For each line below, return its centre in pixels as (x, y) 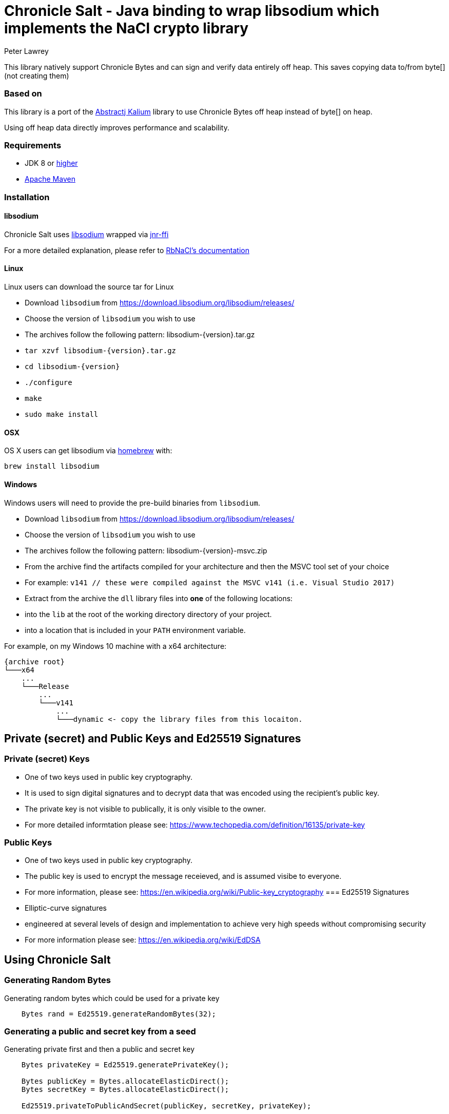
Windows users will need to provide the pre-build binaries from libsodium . (132, 503)
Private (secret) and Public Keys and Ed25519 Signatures (153, 738)
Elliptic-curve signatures (66, 908)
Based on (23, 94)
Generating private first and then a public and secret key (100, 1049)
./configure (48, 383)
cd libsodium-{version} (72, 367)
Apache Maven (50, 179)
